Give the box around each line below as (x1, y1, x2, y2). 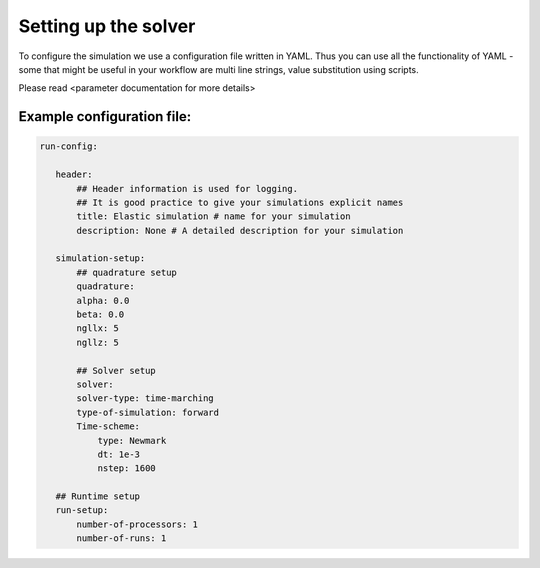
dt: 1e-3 (97, 448, 140, 460)
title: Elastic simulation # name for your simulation (76, 211, 351, 222)
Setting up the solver (18, 15, 196, 37)
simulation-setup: (55, 253, 146, 264)
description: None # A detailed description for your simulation (76, 225, 404, 236)
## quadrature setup (76, 266, 177, 278)
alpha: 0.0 (76, 295, 130, 306)
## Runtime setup (55, 491, 140, 502)
